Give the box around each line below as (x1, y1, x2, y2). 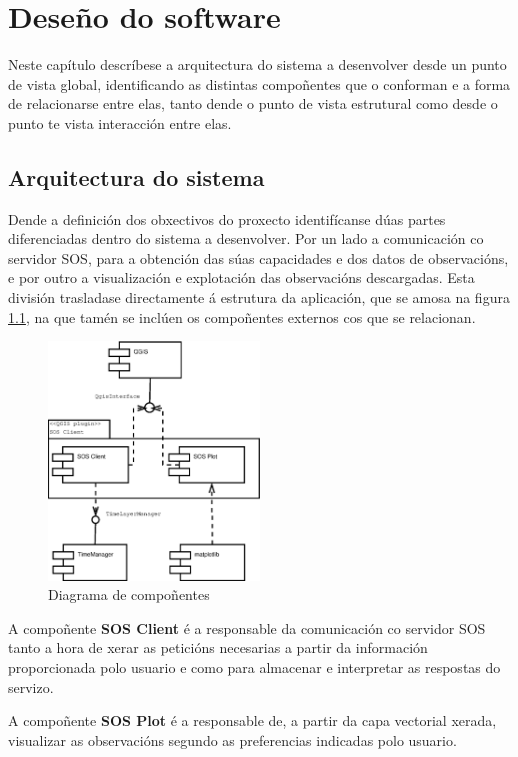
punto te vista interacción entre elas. (8, 112, 232, 133)
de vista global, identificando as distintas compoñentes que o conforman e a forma (8, 73, 511, 94)
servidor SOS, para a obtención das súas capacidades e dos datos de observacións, (8, 247, 509, 268)
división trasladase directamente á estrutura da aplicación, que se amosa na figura (8, 287, 510, 308)
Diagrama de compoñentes (48, 584, 210, 605)
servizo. (8, 676, 54, 697)
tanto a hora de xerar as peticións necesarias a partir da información (8, 637, 428, 658)
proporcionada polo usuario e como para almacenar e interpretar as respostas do (8, 656, 501, 677)
